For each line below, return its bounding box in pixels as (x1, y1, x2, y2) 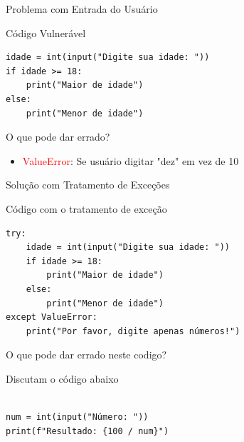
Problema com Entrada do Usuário (6, 1, 158, 16)
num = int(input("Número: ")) (6, 412, 149, 423)
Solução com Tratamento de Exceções (6, 177, 170, 192)
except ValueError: (6, 312, 97, 323)
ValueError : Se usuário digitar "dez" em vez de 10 (22, 153, 239, 168)
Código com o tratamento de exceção (6, 201, 167, 216)
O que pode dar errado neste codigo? (6, 347, 167, 362)
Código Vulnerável (6, 25, 86, 40)
